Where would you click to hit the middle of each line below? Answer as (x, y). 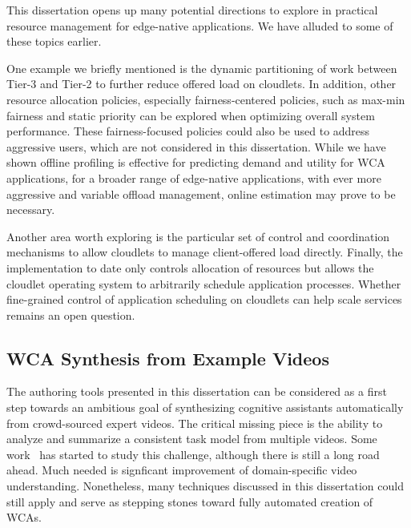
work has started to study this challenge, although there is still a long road (193, 454)
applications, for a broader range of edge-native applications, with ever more (194, 177)
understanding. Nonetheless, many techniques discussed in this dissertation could (205, 486)
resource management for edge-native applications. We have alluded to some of (200, 25)
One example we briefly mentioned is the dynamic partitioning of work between (202, 68)
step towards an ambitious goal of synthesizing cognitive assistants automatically (205, 407)
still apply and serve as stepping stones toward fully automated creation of (190, 501)
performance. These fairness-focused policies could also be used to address (188, 131)
